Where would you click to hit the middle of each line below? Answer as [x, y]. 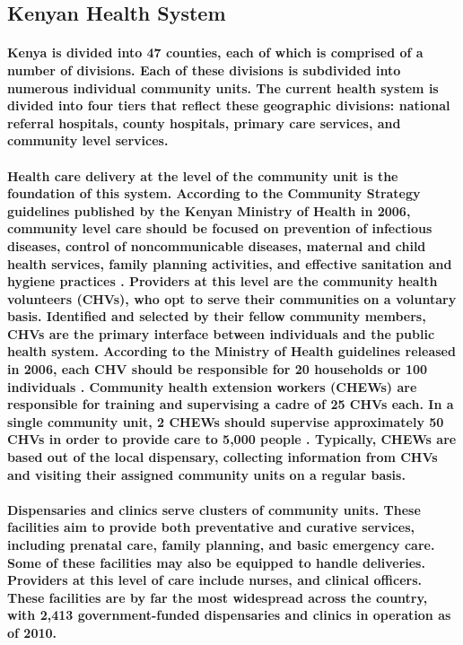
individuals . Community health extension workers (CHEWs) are [212, 386]
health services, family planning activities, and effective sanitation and [230, 263]
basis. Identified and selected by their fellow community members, [217, 316]
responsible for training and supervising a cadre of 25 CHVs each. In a [231, 404]
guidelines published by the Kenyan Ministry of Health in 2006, [209, 210]
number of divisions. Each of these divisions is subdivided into [204, 70]
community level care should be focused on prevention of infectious [220, 228]
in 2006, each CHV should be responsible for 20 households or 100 [218, 369]
